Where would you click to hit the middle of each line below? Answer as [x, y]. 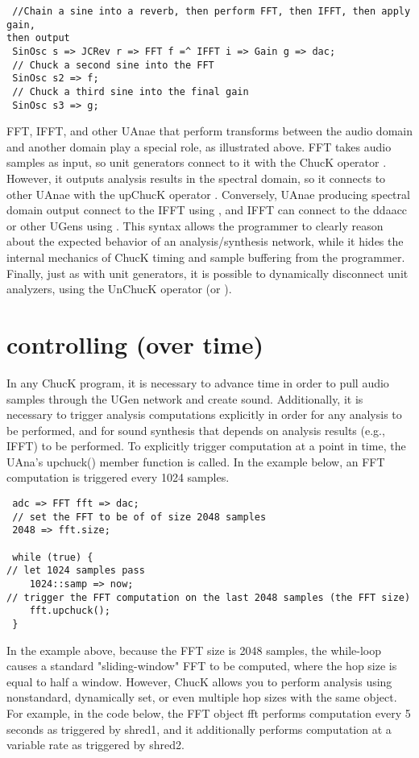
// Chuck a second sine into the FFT [113, 65]
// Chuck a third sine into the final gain [131, 91]
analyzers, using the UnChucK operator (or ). [119, 289]
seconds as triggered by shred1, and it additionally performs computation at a [199, 729]
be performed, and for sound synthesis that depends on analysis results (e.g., [196, 430]
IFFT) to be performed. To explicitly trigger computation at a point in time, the [206, 446]
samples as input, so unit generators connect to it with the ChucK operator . [197, 162]
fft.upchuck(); [70, 611]
